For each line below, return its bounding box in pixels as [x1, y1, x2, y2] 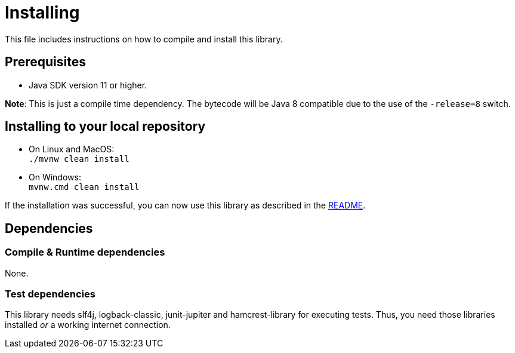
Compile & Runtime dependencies [5, 246, 165, 259]
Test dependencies [5, 288, 95, 300]
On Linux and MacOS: [29, 144, 115, 155]
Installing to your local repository [5, 119, 206, 134]
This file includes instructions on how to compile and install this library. [5, 33, 283, 44]
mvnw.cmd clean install [29, 182, 140, 192]
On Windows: [29, 172, 81, 183]
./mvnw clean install [29, 154, 129, 164]
